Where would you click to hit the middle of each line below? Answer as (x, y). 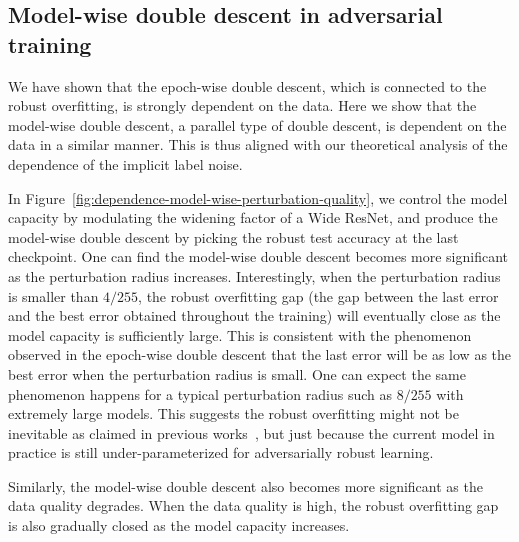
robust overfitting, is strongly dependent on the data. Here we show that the (242, 105)
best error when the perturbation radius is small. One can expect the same (237, 373)
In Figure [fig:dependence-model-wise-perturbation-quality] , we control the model (258, 197)
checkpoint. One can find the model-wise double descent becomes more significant (258, 256)
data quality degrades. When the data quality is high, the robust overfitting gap (253, 505)
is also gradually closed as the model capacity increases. (179, 525)
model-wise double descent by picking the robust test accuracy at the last (233, 236)
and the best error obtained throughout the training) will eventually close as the (254, 315)
